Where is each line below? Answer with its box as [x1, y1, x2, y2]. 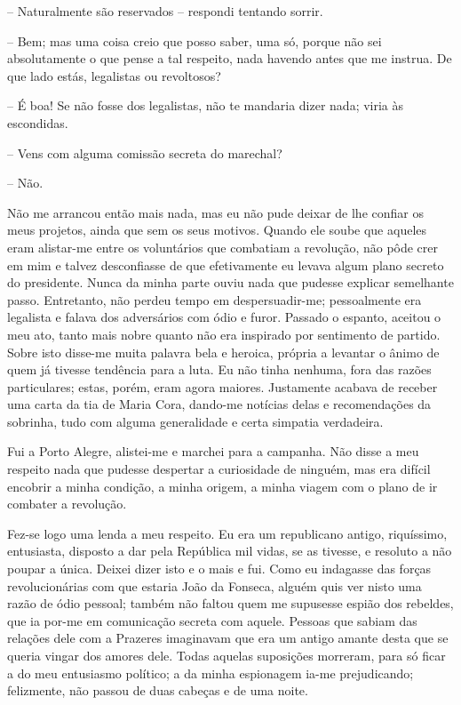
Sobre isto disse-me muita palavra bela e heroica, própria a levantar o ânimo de [7, 342, 440, 361]
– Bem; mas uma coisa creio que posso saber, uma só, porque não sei [7, 31, 382, 50]
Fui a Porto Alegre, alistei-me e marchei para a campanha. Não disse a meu [7, 442, 419, 461]
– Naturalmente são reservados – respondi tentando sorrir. [7, 2, 323, 20]
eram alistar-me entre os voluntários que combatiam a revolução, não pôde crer [7, 237, 439, 256]
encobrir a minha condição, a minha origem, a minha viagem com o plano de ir [7, 477, 438, 495]
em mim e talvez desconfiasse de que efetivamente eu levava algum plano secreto [7, 255, 444, 274]
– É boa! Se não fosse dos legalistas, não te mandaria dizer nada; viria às [7, 96, 404, 115]
